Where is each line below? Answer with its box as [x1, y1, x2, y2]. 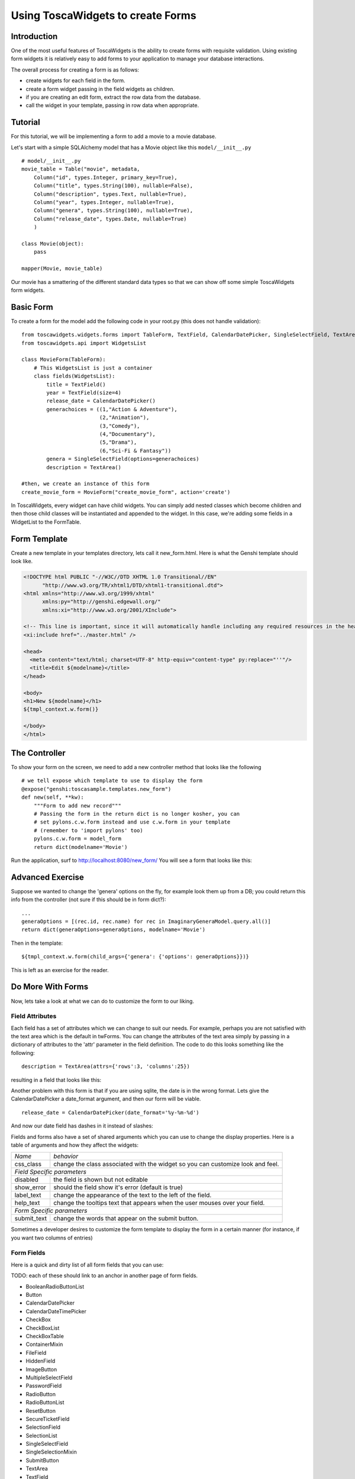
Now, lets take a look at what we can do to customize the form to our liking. [11, 997, 195, 1005]
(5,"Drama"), [99, 439, 137, 446]
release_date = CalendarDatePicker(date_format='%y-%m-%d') [21, 1109, 199, 1116]
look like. [11, 558, 33, 565]
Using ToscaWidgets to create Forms [11, 9, 196, 22]
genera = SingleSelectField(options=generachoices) [46, 456, 199, 463]
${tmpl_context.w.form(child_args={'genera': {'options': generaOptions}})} [21, 953, 250, 960]
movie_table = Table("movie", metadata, [21, 166, 140, 173]
